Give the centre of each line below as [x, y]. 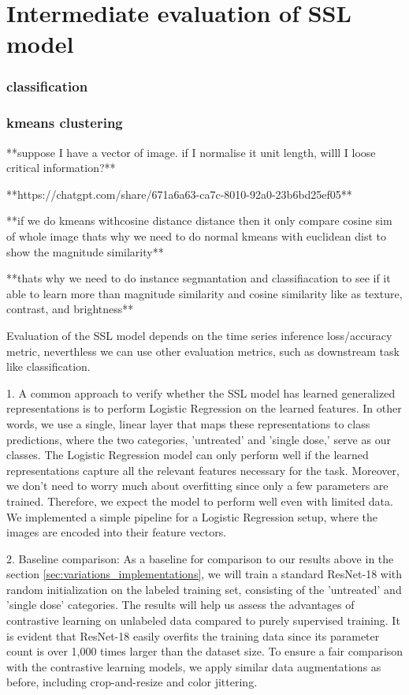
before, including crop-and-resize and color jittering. [132, 682]
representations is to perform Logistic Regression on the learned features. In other [204, 408]
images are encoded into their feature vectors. [117, 532]
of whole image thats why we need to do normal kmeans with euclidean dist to [197, 236]
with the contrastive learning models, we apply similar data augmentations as [194, 666]
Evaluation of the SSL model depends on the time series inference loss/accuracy [199, 335]
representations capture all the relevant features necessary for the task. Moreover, [203, 470]
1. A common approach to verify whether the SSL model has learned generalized [201, 392]
